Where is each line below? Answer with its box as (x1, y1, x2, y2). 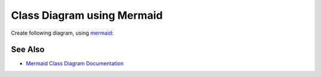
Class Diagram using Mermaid (11, 9, 163, 22)
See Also (11, 45, 45, 55)
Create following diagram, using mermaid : (11, 29, 114, 36)
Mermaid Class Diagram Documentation (26, 60, 124, 67)
